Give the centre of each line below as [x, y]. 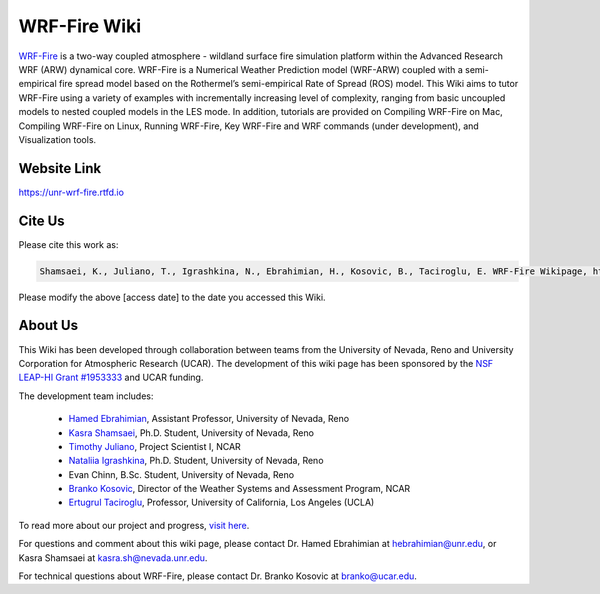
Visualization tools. [57, 139]
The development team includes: [86, 396]
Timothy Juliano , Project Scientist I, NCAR [155, 446]
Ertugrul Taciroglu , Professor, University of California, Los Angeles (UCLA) [221, 502]
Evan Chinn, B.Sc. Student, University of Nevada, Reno [181, 474]
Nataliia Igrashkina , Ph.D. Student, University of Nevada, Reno [196, 461]
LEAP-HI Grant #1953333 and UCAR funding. [111, 377]
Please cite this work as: [68, 244]
